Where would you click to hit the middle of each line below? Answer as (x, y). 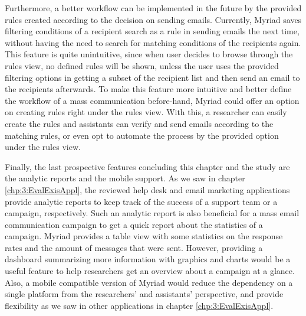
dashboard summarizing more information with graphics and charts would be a (148, 259)
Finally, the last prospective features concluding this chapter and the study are (147, 166)
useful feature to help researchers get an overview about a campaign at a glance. (150, 271)
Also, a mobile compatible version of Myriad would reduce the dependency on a (149, 282)
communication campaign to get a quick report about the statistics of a (134, 224)
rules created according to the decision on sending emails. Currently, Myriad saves (153, 19)
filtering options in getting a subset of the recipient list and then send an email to (152, 77)
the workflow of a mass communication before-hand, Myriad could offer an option (152, 100)
